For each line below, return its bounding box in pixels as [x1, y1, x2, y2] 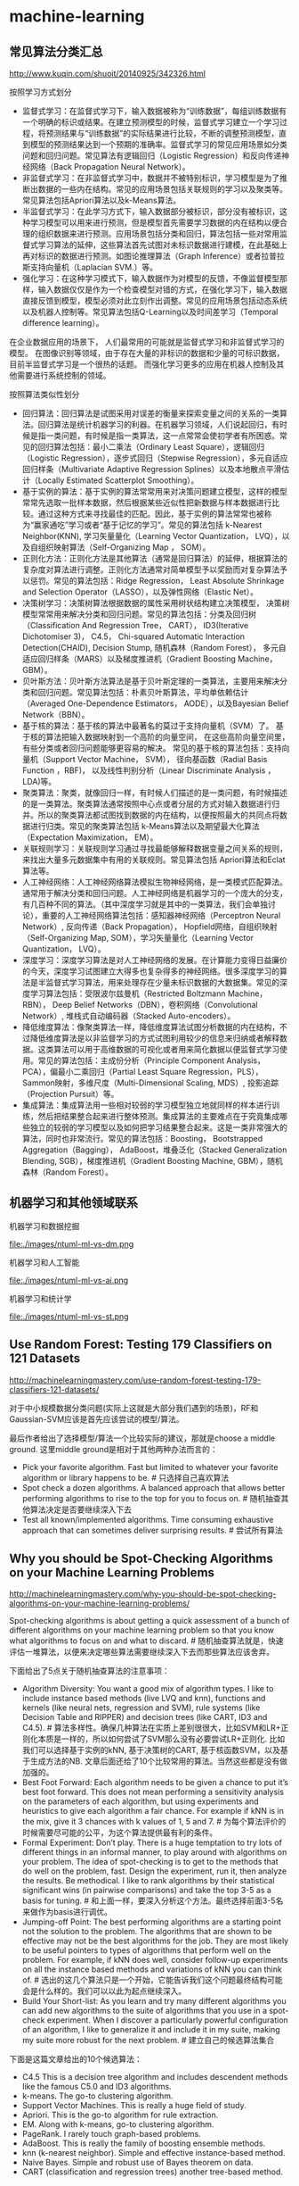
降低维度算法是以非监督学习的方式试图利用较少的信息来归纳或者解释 [29, 1033, 280, 1043]
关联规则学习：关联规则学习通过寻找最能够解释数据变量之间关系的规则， [21, 844, 287, 853]
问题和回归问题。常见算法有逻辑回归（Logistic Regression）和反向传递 [21, 150, 282, 161]
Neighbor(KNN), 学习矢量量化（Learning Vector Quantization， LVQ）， [21, 531, 282, 541]
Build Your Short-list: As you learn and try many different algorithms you [21, 1996, 287, 2007]
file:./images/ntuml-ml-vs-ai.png [9, 1275, 129, 1285]
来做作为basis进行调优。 [21, 1907, 113, 1917]
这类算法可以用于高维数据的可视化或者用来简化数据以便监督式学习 [37, 1044, 280, 1054]
